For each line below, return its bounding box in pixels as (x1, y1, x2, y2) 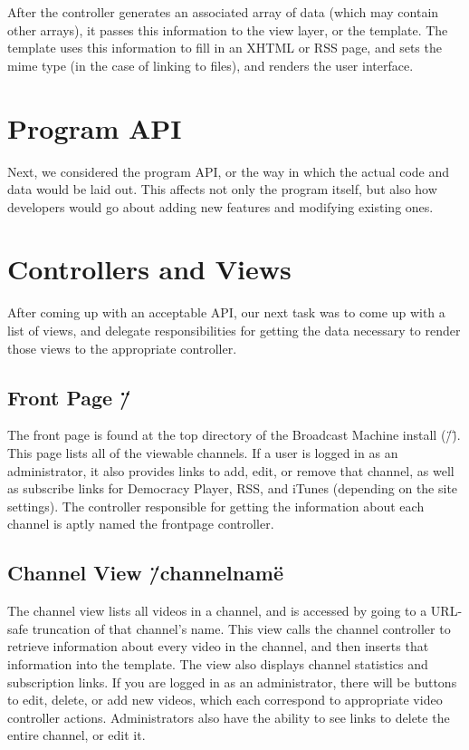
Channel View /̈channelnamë (7, 559, 284, 587)
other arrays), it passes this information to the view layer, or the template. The (7, 20, 448, 39)
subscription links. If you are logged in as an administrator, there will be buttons (7, 672, 457, 691)
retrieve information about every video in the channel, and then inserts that (7, 637, 429, 656)
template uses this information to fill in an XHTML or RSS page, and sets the (7, 38, 442, 57)
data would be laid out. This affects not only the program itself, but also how (7, 180, 437, 199)
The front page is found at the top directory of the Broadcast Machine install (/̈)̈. (7, 425, 461, 444)
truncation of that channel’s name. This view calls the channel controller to (32, 619, 451, 638)
